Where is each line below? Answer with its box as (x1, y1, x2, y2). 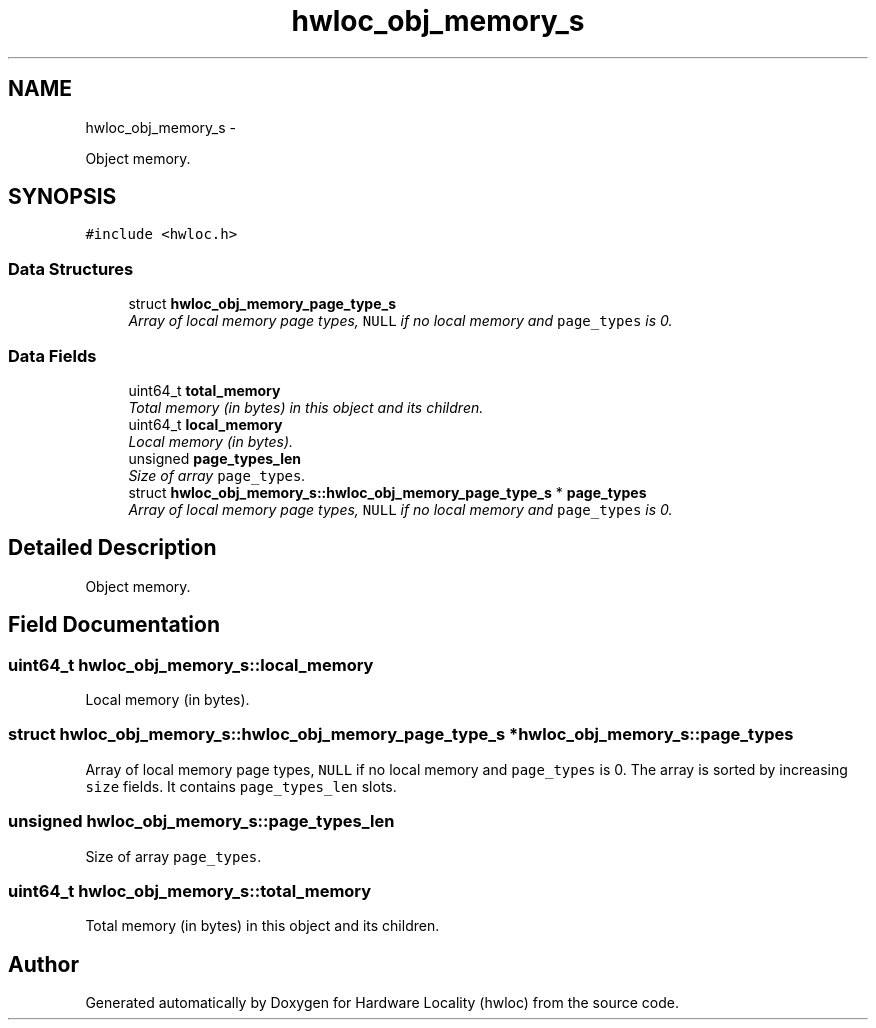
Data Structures (8, 258, 134, 279)
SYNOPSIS (8, 184, 117, 210)
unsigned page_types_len (128, 449, 302, 467)
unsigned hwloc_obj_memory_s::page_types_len (8, 811, 395, 832)
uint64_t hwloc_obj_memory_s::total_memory (8, 880, 372, 901)
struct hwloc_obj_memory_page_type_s (128, 295, 397, 313)
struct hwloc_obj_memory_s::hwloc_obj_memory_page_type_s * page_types (128, 483, 647, 501)
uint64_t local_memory (128, 415, 283, 433)
